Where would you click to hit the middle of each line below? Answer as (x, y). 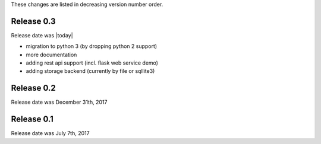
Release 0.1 (32, 119)
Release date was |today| (42, 35)
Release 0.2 (33, 88)
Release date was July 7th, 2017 (50, 133)
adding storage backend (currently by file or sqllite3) (90, 71)
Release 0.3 (33, 21)
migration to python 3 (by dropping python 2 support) (92, 46)
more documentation (51, 55)
